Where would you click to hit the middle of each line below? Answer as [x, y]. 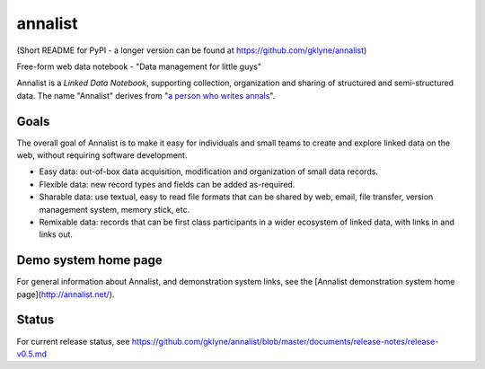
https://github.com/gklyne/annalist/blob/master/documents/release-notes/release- [285, 341]
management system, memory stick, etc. [115, 209]
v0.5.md [31, 354]
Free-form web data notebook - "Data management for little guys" [139, 66]
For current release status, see [73, 341]
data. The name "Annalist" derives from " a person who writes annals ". [146, 95]
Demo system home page [90, 260]
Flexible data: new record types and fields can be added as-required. [167, 184]
